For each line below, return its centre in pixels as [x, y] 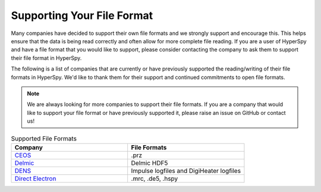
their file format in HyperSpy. [46, 58]
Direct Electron [35, 178]
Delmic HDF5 [150, 163]
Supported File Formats [44, 138]
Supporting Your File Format [82, 15]
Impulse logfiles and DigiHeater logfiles [186, 171]
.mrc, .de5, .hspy [155, 178]
